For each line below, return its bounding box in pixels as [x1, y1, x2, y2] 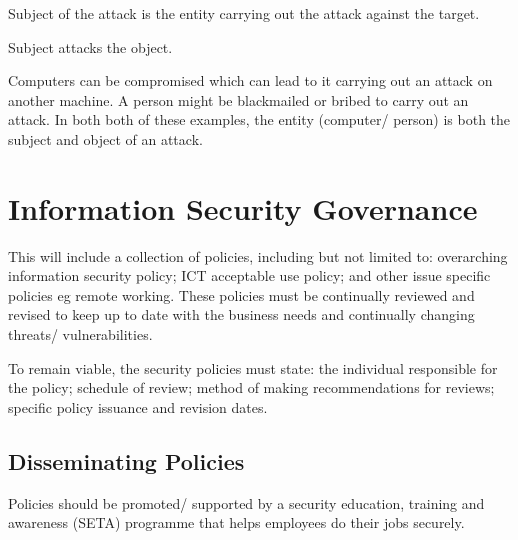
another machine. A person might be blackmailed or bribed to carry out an [8, 89, 469, 110]
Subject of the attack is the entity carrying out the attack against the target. [8, 3, 480, 23]
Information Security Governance [8, 187, 478, 228]
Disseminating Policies [8, 445, 245, 476]
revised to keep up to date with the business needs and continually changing [8, 304, 475, 325]
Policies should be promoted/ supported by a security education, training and [8, 492, 485, 513]
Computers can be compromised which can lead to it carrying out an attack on [8, 70, 493, 91]
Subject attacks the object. [8, 36, 173, 57]
